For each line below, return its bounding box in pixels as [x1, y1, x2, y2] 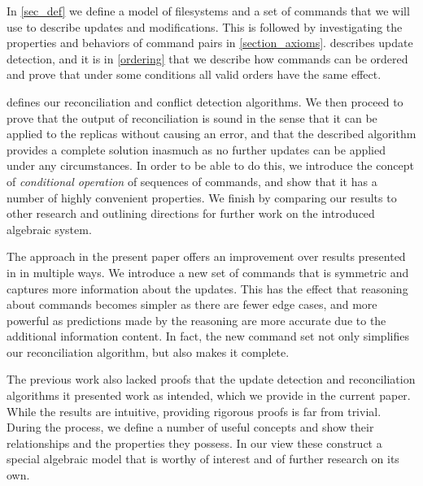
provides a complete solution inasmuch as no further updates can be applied [7, 141, 386, 158]
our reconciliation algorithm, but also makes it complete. [7, 343, 290, 360]
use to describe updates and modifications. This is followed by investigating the [7, 18, 403, 35]
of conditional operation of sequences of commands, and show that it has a [7, 172, 377, 189]
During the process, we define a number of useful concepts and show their [7, 419, 374, 436]
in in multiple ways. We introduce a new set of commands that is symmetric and [7, 263, 409, 280]
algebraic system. [7, 220, 92, 237]
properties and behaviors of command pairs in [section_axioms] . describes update [7, 34, 413, 51]
